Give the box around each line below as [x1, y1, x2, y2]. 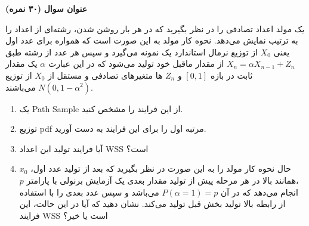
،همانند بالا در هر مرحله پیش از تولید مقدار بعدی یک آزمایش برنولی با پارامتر [26, 174, 299, 186]
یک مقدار [5, 57, 38, 70]
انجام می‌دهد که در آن [221, 185, 298, 198]
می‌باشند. [5, 81, 93, 93]
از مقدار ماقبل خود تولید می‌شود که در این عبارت [48, 57, 224, 70]
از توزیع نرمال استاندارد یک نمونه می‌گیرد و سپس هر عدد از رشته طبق [5, 45, 258, 58]
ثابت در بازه [210, 69, 253, 81]
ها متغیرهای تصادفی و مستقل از [48, 69, 163, 81]
